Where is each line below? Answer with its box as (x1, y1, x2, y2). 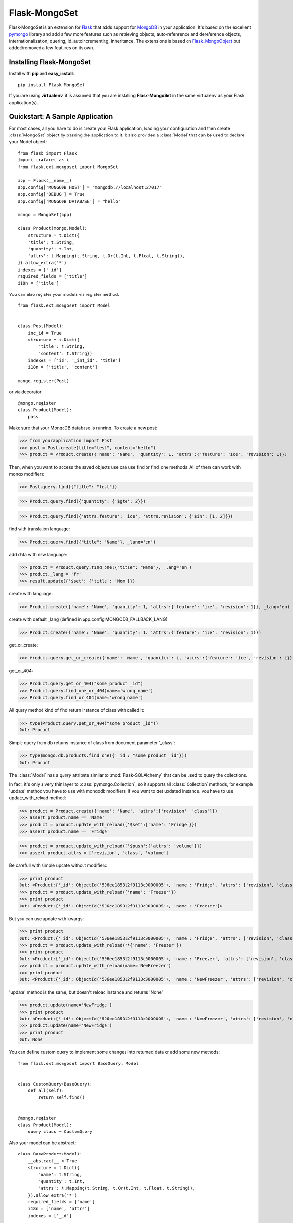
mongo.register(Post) (18, 378, 69, 384)
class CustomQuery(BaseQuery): (18, 1081, 93, 1087)
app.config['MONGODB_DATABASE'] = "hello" (18, 198, 121, 204)
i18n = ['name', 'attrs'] (27, 1206, 90, 1212)
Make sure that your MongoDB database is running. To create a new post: (9, 425, 158, 430)
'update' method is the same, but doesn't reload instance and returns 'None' (9, 989, 163, 995)
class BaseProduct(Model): (18, 1151, 83, 1157)
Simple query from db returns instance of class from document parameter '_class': (9, 740, 175, 746)
